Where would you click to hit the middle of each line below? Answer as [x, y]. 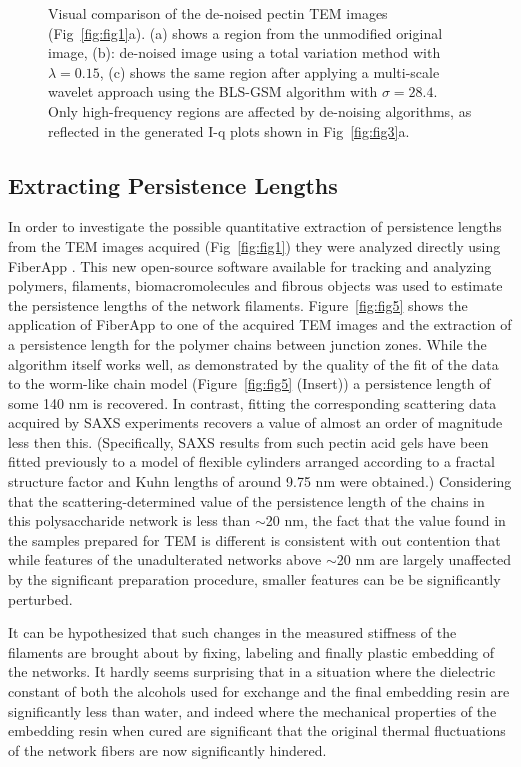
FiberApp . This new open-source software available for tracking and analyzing [250, 265]
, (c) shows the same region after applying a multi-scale [269, 71]
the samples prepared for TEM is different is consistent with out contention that [254, 539]
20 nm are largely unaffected [424, 559]
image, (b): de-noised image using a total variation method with [244, 52]
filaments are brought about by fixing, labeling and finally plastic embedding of [251, 651]
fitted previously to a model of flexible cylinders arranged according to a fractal [251, 461]
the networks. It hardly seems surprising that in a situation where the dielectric [252, 671]
